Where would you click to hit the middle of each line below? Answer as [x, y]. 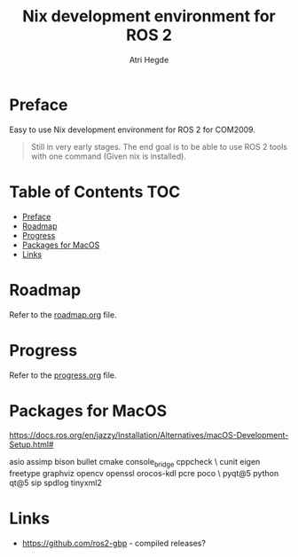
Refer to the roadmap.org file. [63, 314]
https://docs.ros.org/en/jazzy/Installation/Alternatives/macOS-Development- [149, 435]
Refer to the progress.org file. [63, 375]
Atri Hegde [149, 59]
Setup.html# [31, 444]
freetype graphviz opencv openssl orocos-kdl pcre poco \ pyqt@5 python [144, 474]
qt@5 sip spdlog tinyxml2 [55, 483]
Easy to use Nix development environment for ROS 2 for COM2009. [132, 129]
